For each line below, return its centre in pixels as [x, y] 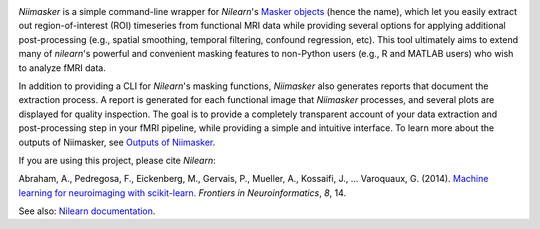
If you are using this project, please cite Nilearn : [117, 160]
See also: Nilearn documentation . [87, 211]
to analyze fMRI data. [62, 67]
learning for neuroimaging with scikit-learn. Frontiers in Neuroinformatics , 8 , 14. [182, 192]
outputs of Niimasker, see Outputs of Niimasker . [117, 142]
